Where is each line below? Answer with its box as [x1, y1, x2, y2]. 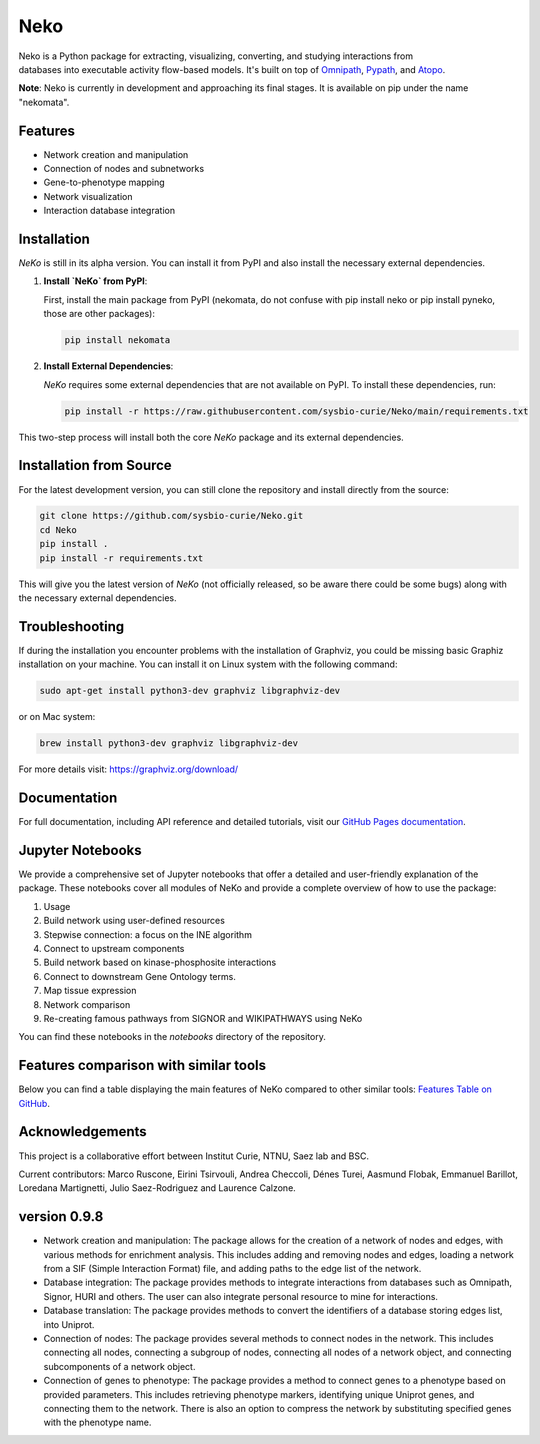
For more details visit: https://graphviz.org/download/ [18, 763, 239, 775]
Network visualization [43, 190, 134, 202]
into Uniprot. [43, 1318, 95, 1330]
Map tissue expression [43, 985, 137, 997]
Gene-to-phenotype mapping [43, 176, 165, 189]
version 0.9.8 [18, 1208, 104, 1225]
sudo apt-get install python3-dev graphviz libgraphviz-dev [39, 685, 341, 697]
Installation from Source [18, 457, 172, 474]
